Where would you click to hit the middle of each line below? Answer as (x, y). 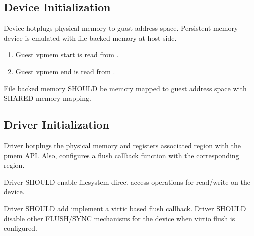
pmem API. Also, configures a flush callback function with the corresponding (122, 155)
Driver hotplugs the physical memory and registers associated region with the (122, 145)
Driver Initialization (57, 125)
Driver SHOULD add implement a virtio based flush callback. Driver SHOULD (125, 208)
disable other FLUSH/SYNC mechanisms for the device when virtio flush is (120, 218)
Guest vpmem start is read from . (67, 55)
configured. (21, 228)
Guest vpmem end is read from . (65, 71)
